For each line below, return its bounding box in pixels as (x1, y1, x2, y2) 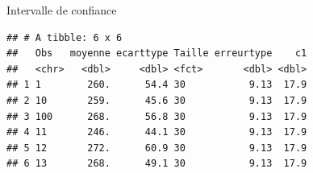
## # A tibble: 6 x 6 (6, 31, 123, 43)
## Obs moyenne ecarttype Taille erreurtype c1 (6, 47, 307, 60)
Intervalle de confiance (6, 2, 117, 18)
